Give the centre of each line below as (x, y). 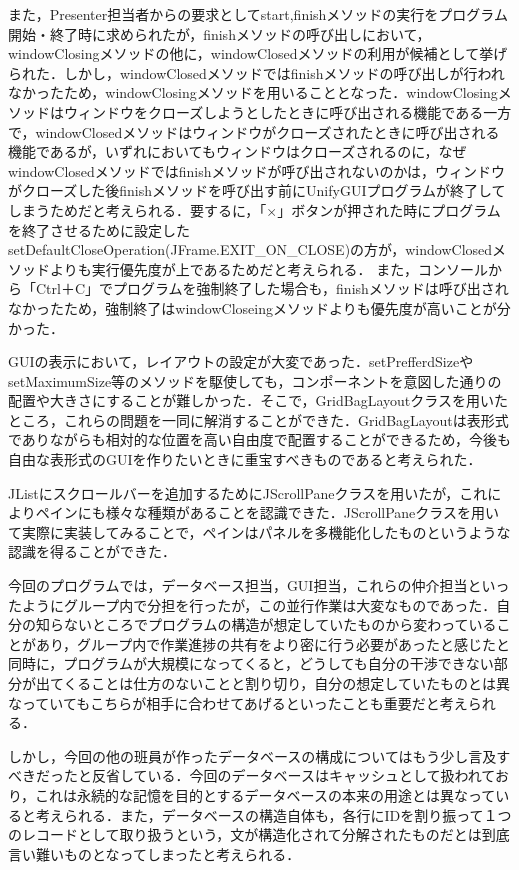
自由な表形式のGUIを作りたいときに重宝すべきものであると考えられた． (245, 459)
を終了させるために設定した (99, 229)
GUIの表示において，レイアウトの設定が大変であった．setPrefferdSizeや (241, 361)
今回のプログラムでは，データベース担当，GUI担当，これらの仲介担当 (238, 585)
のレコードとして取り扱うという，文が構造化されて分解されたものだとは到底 (259, 834)
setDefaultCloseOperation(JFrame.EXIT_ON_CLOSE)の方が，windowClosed (250, 249)
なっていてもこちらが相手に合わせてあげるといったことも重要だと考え (238, 702)
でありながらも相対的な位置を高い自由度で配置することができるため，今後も (259, 439)
